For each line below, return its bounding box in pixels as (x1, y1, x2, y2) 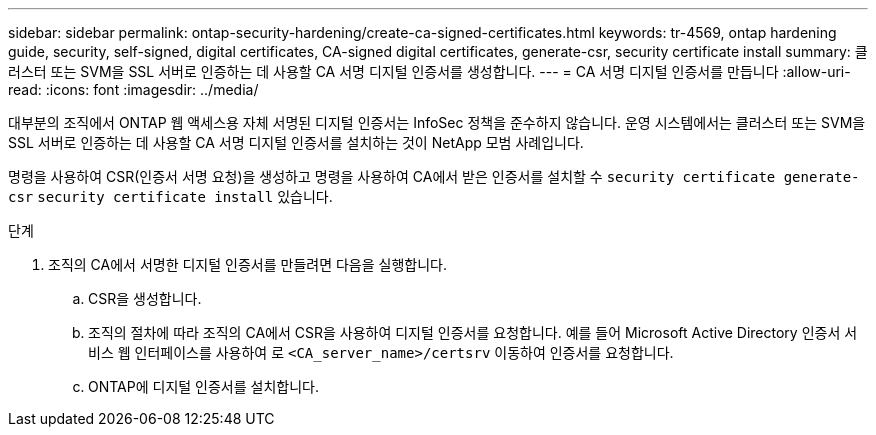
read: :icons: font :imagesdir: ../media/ (8, 81, 259, 98)
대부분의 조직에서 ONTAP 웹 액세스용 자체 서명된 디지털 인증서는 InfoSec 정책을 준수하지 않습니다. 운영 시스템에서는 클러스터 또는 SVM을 (8, 114, 866, 131)
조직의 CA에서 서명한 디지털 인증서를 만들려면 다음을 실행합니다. (48, 256, 447, 273)
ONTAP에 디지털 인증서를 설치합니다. (88, 378, 319, 395)
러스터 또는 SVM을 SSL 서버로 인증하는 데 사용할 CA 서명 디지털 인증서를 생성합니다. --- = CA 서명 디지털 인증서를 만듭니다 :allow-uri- (8, 63, 851, 80)
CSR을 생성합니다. (88, 290, 202, 307)
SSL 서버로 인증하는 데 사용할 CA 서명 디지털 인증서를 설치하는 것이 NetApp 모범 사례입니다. (8, 134, 584, 151)
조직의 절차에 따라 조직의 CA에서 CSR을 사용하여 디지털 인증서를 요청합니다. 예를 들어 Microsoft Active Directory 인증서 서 (88, 324, 858, 341)
